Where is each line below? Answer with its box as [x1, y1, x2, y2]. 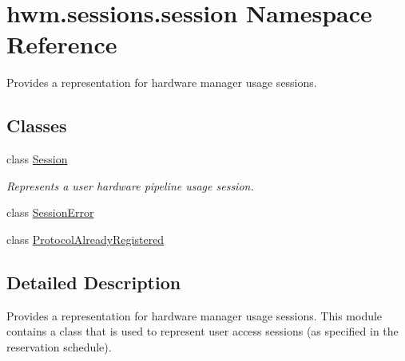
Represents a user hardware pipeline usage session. [6, 177, 254, 194]
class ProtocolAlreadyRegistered [6, 230, 165, 247]
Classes [6, 113, 67, 138]
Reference [6, 28, 117, 61]
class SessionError [6, 204, 94, 221]
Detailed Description [6, 269, 181, 294]
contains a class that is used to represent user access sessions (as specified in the [6, 323, 399, 339]
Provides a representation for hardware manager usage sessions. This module [6, 307, 383, 324]
